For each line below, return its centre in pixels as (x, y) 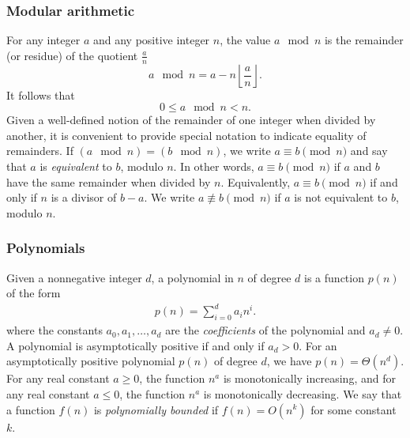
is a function (334, 277)
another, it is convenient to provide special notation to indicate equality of (186, 135)
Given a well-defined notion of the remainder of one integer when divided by (191, 120)
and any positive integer (151, 40)
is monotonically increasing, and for (309, 378)
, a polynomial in (192, 277)
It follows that (41, 94)
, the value (245, 40)
